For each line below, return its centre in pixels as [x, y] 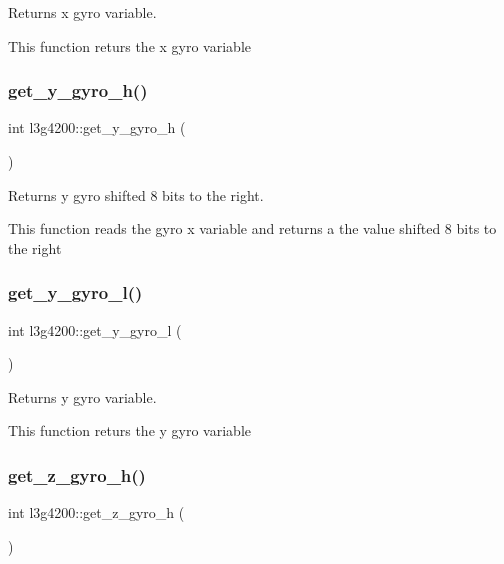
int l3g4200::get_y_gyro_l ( [95, 329]
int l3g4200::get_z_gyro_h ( [96, 512]
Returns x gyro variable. [82, 12]
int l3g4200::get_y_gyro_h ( [97, 127]
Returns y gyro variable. [82, 396]
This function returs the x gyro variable [129, 45]
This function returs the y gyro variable [129, 430]
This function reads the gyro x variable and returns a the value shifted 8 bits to [252, 228]
